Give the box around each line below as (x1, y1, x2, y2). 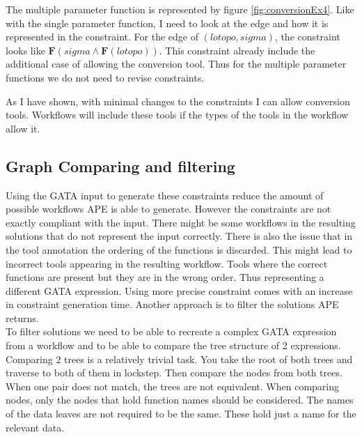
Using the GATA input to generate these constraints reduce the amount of (6, 187, 324, 202)
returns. (6, 310, 39, 325)
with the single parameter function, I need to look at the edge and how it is (6, 15, 329, 30)
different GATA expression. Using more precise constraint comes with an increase (6, 283, 353, 298)
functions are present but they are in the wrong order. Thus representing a (6, 270, 324, 284)
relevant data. (6, 420, 65, 434)
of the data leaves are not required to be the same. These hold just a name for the (6, 406, 356, 421)
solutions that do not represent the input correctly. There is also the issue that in (6, 229, 353, 243)
